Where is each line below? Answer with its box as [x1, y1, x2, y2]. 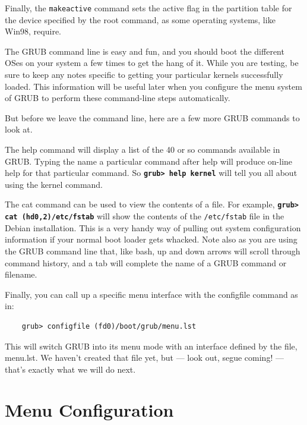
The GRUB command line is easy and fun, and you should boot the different [5, 45, 284, 57]
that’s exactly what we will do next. [5, 363, 136, 375]
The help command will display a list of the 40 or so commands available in [5, 143, 280, 155]
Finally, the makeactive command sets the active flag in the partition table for [5, 2, 292, 14]
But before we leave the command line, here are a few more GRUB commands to [5, 111, 300, 124]
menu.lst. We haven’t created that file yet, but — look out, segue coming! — [5, 351, 284, 364]
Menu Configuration [5, 398, 174, 422]
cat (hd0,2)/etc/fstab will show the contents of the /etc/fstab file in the [5, 210, 284, 222]
